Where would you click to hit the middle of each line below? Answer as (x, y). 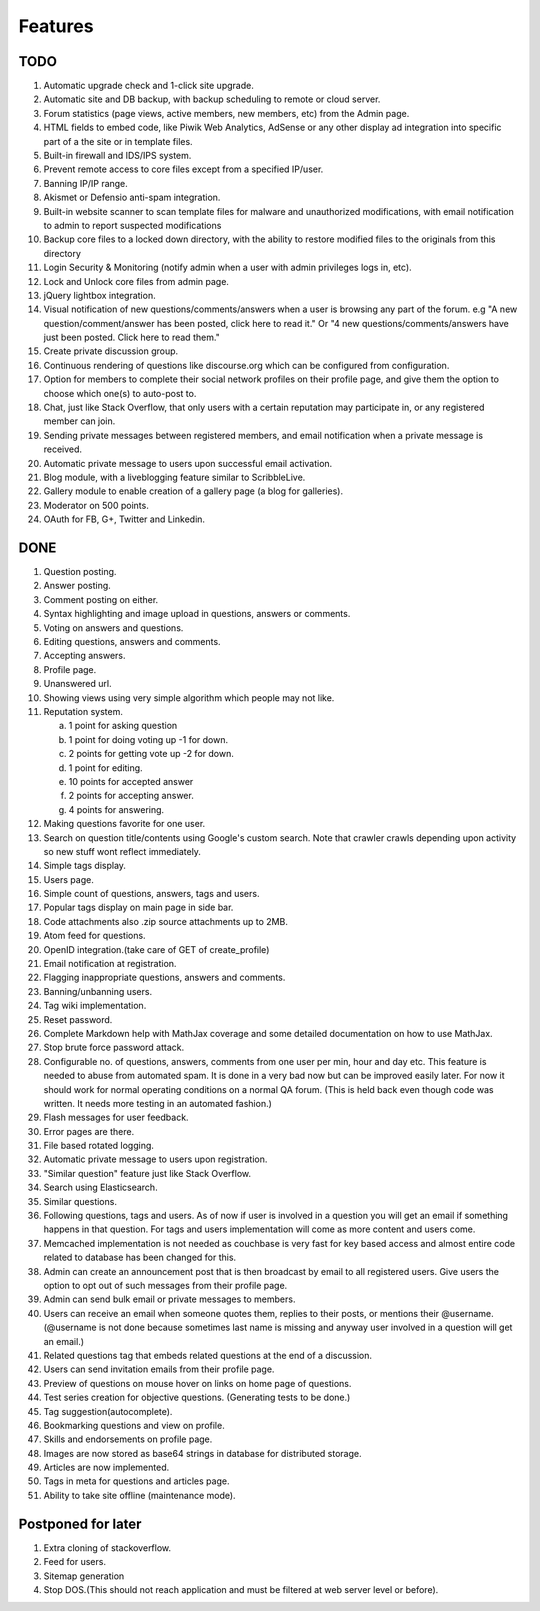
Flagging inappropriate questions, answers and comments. (164, 977)
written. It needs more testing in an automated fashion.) (157, 1103)
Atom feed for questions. (94, 936)
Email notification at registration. (110, 964)
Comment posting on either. (101, 599)
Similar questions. (80, 1201)
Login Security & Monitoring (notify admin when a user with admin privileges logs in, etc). (227, 267)
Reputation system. (83, 711)
